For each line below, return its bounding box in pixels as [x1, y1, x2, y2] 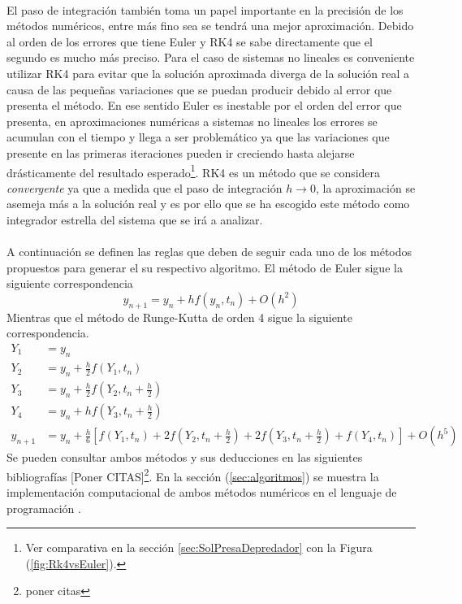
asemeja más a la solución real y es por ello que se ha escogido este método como [6, 195, 410, 212]
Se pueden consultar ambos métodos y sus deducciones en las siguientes [6, 449, 363, 466]
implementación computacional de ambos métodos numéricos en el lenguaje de [6, 484, 397, 501]
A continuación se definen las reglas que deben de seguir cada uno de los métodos [6, 243, 412, 260]
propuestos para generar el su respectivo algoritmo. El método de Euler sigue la [6, 259, 403, 276]
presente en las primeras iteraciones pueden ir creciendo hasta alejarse [6, 144, 355, 161]
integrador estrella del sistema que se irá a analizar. [6, 211, 263, 228]
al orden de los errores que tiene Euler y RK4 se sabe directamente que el [6, 33, 373, 50]
